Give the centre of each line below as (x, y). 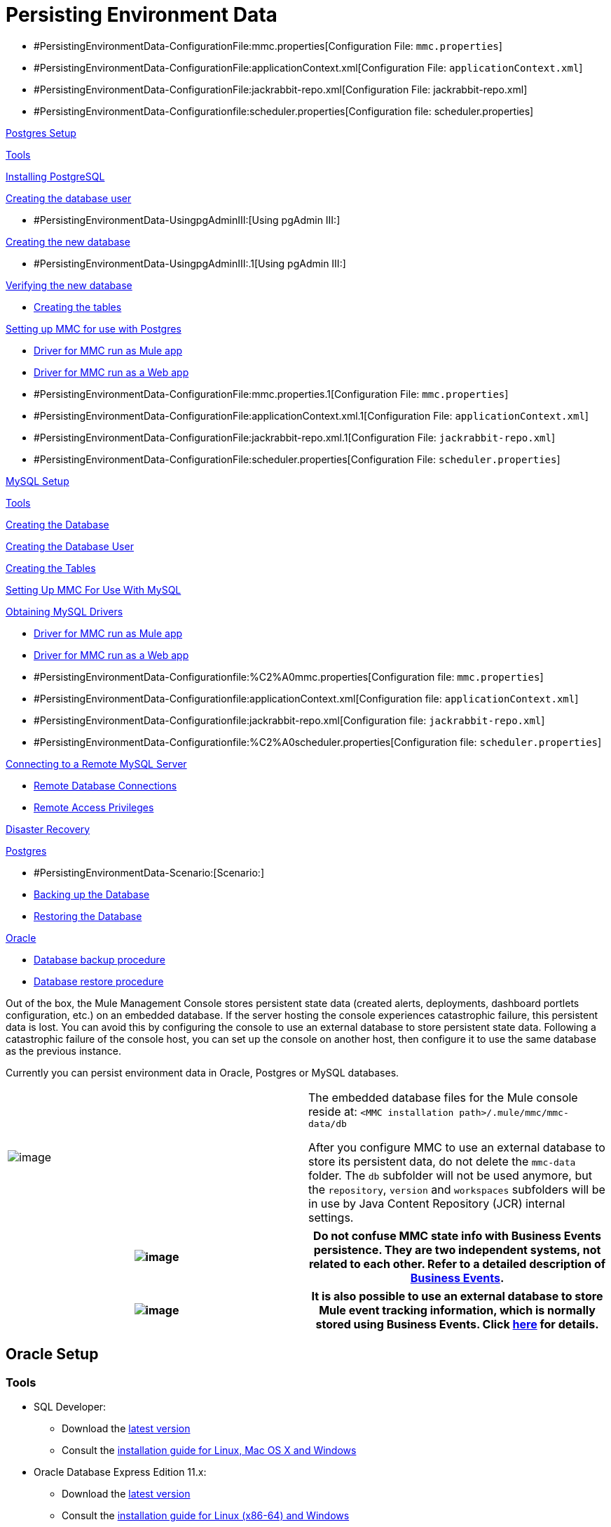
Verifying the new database (69, 285)
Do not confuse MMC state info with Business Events (457, 1235)
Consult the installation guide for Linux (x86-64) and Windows (206, 1515)
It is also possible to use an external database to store (457, 1296)
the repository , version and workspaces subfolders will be (457, 1189)
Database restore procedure (99, 981)
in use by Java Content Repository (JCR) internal (437, 1203)
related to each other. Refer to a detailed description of (457, 1263)
